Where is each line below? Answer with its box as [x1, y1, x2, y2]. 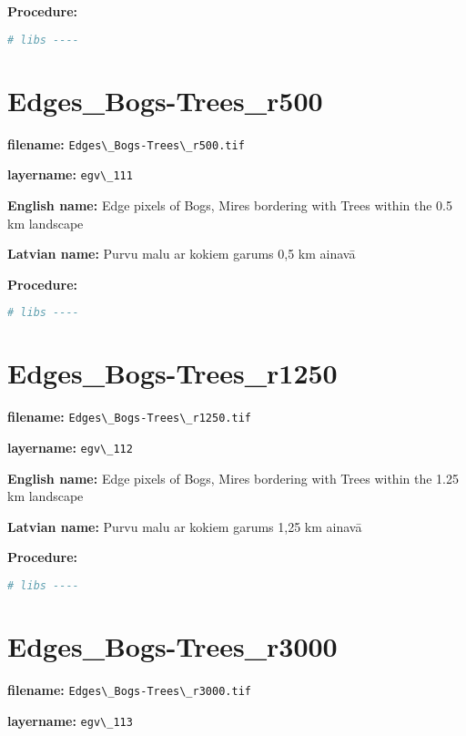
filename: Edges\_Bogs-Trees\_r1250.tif [7, 407, 251, 426]
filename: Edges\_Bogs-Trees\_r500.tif [7, 134, 245, 153]
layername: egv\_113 [7, 710, 133, 730]
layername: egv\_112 [7, 437, 133, 456]
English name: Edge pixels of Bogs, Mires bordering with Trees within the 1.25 [7, 468, 459, 487]
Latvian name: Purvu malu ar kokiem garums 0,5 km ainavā [7, 244, 356, 263]
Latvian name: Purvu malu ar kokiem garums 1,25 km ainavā [7, 516, 362, 536]
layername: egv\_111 [7, 165, 133, 184]
